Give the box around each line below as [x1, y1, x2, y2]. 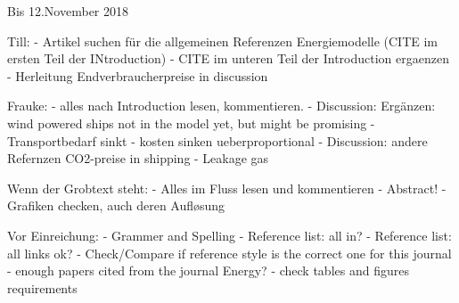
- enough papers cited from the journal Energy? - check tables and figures [7, 261, 409, 280]
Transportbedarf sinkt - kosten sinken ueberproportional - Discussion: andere [7, 131, 428, 150]
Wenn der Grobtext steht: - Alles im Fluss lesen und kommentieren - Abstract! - [7, 178, 447, 197]
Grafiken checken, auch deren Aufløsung [7, 196, 225, 215]
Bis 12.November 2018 [7, 2, 129, 20]
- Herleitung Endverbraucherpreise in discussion [7, 66, 268, 85]
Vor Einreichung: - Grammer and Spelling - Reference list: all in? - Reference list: [7, 225, 452, 244]
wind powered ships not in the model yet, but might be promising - [7, 113, 375, 132]
